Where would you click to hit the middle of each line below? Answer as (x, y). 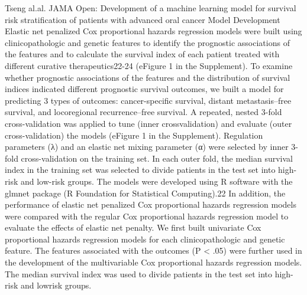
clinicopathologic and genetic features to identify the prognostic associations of (147, 42)
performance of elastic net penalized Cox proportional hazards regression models (151, 204)
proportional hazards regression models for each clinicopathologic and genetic (145, 239)
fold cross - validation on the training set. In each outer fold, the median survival (149, 158)
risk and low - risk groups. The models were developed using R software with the (149, 181)
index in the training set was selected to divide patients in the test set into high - (151, 170)
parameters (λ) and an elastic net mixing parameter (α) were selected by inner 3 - (151, 147)
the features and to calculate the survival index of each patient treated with (142, 54)
